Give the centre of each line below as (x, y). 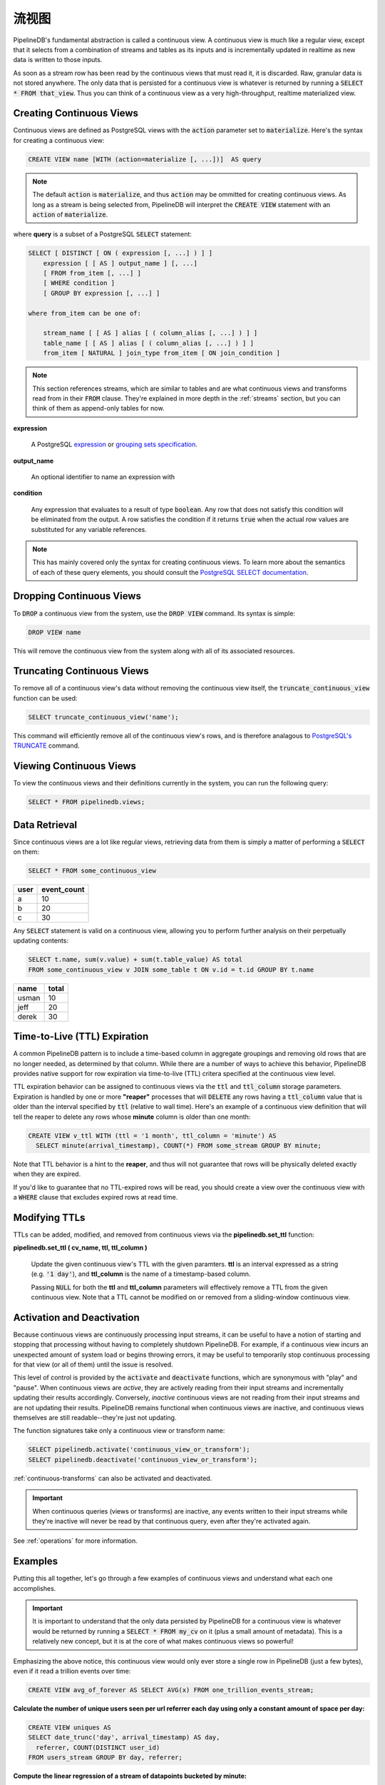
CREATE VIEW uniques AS (70, 1727)
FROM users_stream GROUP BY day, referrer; (106, 1758)
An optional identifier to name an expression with (103, 477)
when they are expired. (47, 1174)
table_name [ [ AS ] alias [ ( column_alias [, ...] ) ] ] (149, 343)
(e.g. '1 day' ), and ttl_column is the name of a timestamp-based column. (141, 1274)
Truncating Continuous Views (81, 671)
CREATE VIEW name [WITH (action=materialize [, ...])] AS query (145, 159)
